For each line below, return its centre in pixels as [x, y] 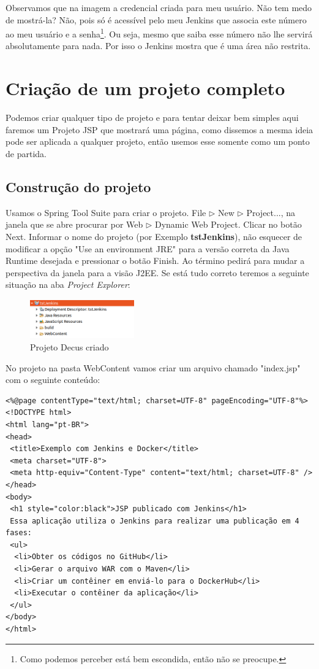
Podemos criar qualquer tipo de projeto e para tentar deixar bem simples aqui [152, 118]
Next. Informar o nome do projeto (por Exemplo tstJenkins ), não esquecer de [154, 236]
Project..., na [271, 212]
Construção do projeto [78, 186]
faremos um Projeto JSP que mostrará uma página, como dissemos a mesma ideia [159, 129]
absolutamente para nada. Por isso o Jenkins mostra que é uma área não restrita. [158, 46]
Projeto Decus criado [69, 346]
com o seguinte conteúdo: [53, 380]
